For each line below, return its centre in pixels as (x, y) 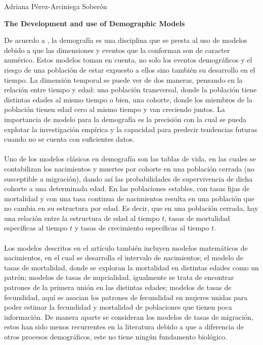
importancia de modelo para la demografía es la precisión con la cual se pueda (125, 119)
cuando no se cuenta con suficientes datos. (69, 139)
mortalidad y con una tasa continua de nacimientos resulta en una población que (129, 198)
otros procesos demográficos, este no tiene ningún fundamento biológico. (116, 336)
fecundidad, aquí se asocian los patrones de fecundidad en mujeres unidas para (126, 297)
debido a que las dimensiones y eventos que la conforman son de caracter (117, 50)
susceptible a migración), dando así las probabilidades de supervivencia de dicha (128, 178)
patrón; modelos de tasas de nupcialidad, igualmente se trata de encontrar (119, 277)
